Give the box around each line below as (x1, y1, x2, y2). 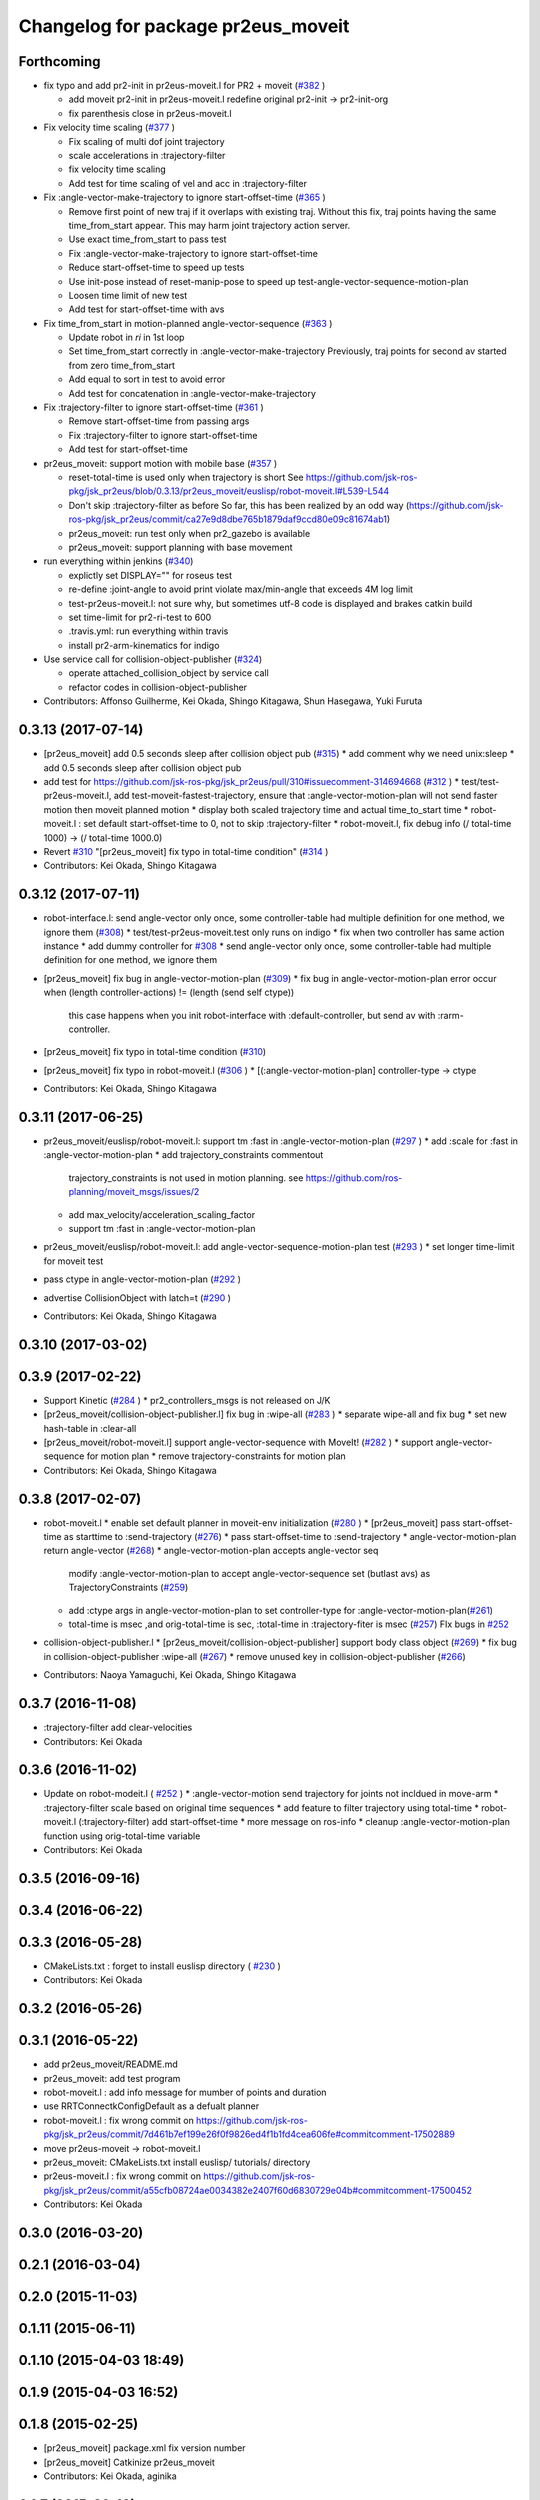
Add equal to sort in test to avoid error (68, 373, 226, 385)
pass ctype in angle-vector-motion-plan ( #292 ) (43, 1273, 242, 1285)
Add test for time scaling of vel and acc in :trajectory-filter (68, 177, 307, 189)
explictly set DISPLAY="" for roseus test (68, 569, 233, 581)
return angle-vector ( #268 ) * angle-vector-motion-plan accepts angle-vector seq (43, 1545, 379, 1557)
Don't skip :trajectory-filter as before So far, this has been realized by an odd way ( (68, 499, 410, 511)
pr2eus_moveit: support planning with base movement (68, 541, 294, 553)
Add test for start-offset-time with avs (68, 303, 225, 315)
